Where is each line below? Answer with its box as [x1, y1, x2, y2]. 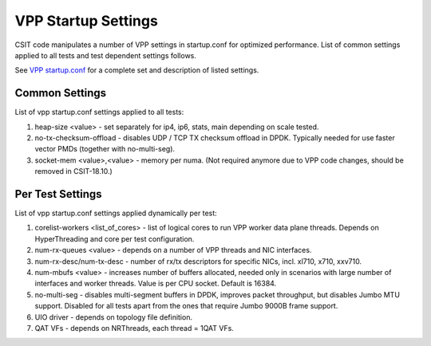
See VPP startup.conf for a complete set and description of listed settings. [14, 65, 259, 75]
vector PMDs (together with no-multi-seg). [34, 144, 176, 154]
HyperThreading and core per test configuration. [34, 234, 195, 243]
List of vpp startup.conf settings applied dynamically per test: [14, 208, 217, 218]
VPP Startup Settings [14, 12, 159, 29]
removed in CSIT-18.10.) [34, 167, 113, 176]
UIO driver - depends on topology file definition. [34, 312, 193, 322]
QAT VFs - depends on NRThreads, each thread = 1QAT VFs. [34, 324, 235, 332]
